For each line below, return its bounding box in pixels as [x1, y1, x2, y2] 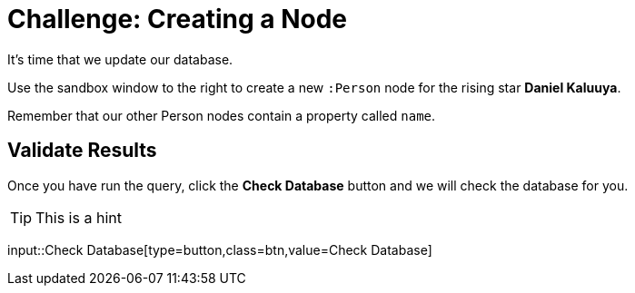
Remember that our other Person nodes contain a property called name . [7, 107, 436, 123]
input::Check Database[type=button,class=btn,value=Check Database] [7, 241, 432, 258]
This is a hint [35, 208, 122, 227]
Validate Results [7, 139, 157, 162]
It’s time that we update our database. [7, 51, 233, 67]
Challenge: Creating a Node [7, 4, 348, 34]
